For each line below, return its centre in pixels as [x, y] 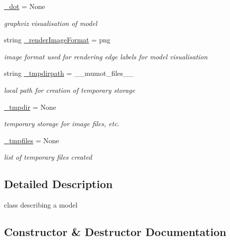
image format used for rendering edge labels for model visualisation [106, 56]
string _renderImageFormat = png [57, 40]
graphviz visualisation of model [51, 23]
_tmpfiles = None [32, 140]
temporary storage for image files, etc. [62, 123]
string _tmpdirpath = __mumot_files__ [69, 73]
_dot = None [25, 6]
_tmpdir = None [30, 107]
